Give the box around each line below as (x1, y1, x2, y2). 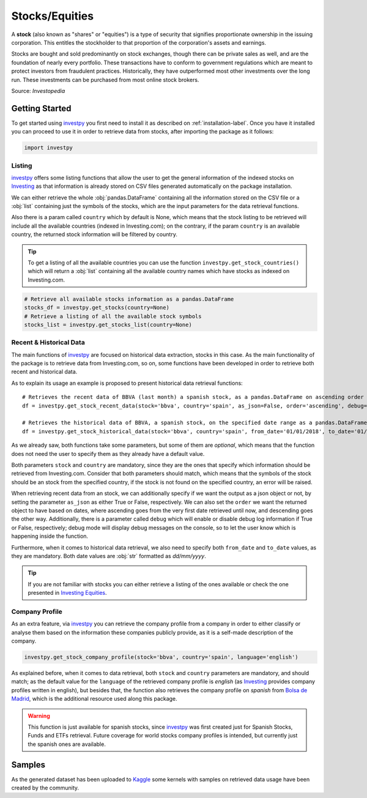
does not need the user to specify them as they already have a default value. (11, 450, 205, 457)
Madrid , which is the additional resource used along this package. (11, 695, 177, 703)
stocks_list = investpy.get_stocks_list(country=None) (24, 321, 192, 328)
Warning (28, 712, 50, 719)
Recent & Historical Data (11, 338, 85, 347)
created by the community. (11, 784, 80, 791)
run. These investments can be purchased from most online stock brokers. (11, 76, 199, 83)
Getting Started (11, 103, 72, 113)
